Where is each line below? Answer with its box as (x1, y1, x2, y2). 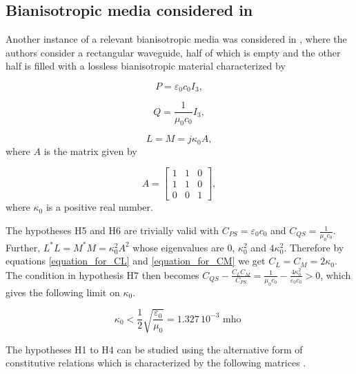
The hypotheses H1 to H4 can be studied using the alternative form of (6, 342, 303, 356)
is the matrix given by (43, 143, 137, 158)
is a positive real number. (46, 200, 153, 214)
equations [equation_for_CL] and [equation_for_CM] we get (6, 253, 266, 268)
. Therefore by (284, 240, 344, 254)
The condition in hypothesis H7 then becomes (6, 267, 199, 282)
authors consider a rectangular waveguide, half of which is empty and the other (6, 45, 341, 59)
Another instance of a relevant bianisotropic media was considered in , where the (6, 32, 347, 46)
